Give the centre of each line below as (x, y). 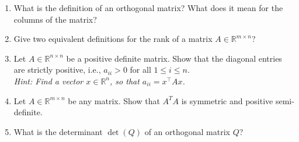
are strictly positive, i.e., (57, 70)
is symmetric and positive (227, 100)
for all (140, 70)
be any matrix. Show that (114, 100)
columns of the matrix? (55, 19)
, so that (125, 81)
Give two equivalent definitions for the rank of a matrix (113, 39)
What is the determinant (58, 131)
